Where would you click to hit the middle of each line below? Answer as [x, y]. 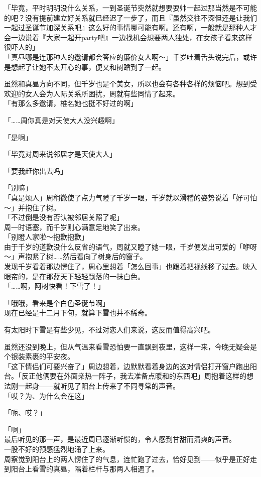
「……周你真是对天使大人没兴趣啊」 [61, 120]
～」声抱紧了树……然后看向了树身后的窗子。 [76, 256]
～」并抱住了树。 [32, 207]
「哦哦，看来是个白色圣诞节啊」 [57, 303]
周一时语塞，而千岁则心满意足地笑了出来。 [74, 227]
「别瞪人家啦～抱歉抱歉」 [46, 237]
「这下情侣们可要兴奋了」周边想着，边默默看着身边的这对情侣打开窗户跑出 [127, 366]
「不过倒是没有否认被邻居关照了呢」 [64, 217]
